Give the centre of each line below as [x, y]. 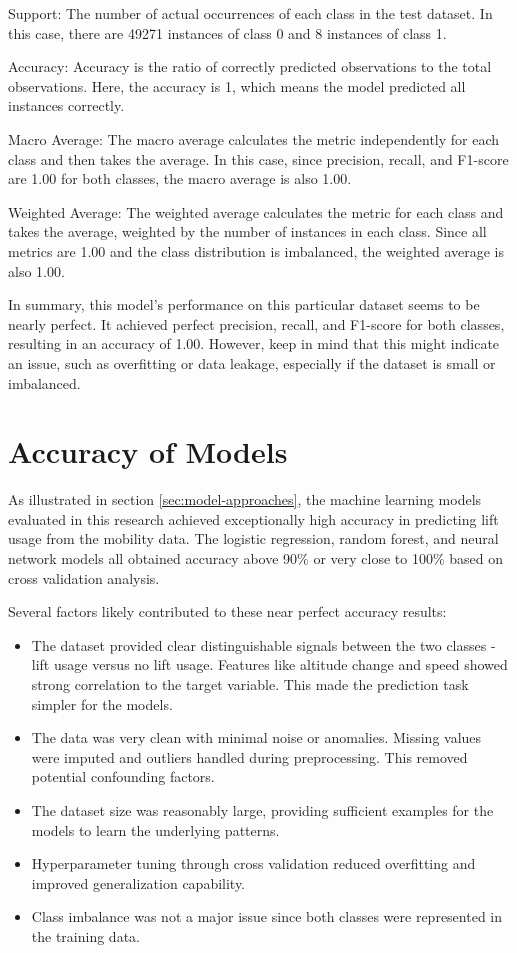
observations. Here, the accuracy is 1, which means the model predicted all [237, 85]
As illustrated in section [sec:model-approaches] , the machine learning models [245, 499]
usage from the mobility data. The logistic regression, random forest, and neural [253, 538]
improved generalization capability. [138, 882]
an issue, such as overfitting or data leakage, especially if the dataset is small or [252, 362]
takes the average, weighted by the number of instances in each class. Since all [247, 231]
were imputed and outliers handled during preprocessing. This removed [249, 756]
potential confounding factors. [123, 776]
